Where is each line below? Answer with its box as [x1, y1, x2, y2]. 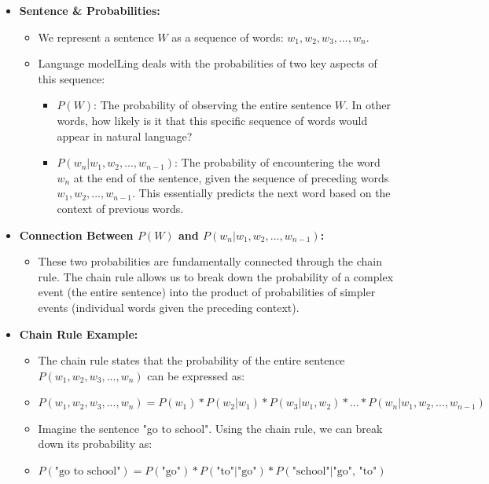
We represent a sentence [38, 28, 154, 45]
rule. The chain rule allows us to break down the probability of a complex [38, 268, 394, 284]
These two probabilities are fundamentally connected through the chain [38, 253, 382, 269]
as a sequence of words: [171, 28, 284, 45]
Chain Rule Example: [19, 325, 138, 342]
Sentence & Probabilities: [19, 2, 160, 18]
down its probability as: [38, 435, 153, 452]
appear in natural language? [57, 127, 193, 144]
